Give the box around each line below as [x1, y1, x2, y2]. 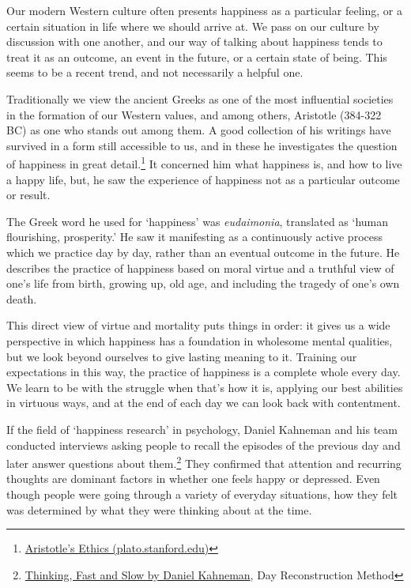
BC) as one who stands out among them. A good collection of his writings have [6, 122, 391, 138]
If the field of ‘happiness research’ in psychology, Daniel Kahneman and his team [6, 420, 398, 437]
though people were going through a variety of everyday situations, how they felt [6, 485, 398, 502]
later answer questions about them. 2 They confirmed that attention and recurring [6, 453, 402, 471]
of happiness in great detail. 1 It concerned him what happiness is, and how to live [6, 153, 402, 171]
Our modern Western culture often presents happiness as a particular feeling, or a [6, 2, 402, 18]
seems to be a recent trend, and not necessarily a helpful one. [6, 64, 304, 81]
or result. [6, 187, 51, 203]
